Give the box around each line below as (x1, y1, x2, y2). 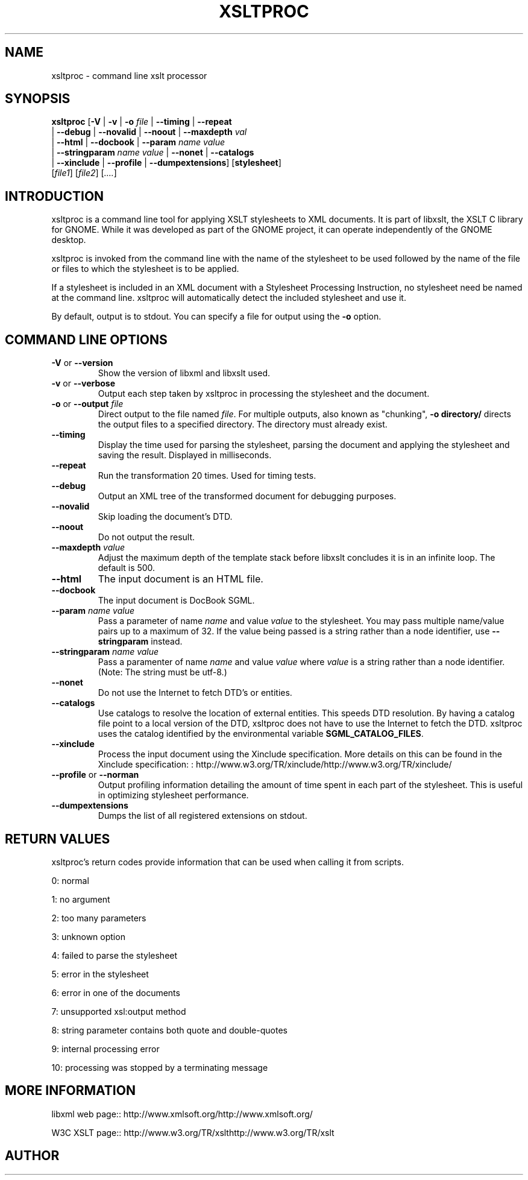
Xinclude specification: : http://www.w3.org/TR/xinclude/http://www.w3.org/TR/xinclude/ (98, 759, 452, 770)
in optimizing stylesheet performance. (98, 790, 249, 801)
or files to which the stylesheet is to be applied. (51, 263, 239, 274)
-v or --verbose (51, 378, 115, 389)
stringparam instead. (98, 636, 183, 647)
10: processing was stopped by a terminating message (51, 1062, 268, 1073)
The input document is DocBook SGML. (98, 595, 255, 606)
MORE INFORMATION (5, 1083, 136, 1099)
